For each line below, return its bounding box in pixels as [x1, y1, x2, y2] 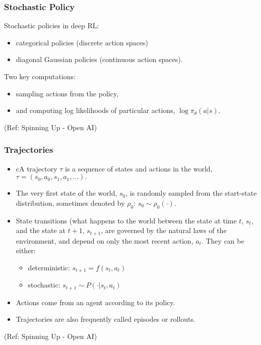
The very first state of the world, [16, 188, 117, 198]
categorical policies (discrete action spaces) [16, 37, 148, 47]
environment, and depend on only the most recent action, [16, 235, 193, 246]
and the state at [16, 225, 66, 236]
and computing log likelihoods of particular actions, [16, 105, 175, 116]
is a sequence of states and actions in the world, [65, 163, 213, 174]
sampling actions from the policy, [16, 88, 119, 98]
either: [16, 245, 36, 256]
